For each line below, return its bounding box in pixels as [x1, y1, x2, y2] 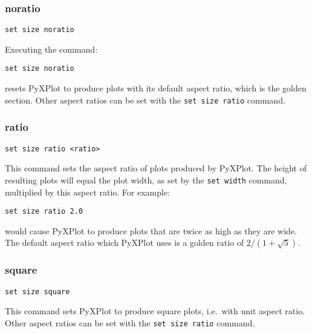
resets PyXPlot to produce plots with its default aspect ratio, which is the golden [5, 82, 307, 94]
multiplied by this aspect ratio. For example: [5, 185, 171, 198]
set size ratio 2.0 [5, 207, 83, 216]
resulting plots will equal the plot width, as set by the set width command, [5, 173, 287, 186]
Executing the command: [5, 42, 98, 55]
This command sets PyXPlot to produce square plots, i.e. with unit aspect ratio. [5, 305, 305, 317]
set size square [5, 287, 70, 296]
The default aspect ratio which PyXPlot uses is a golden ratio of [5, 236, 244, 249]
